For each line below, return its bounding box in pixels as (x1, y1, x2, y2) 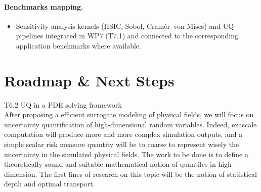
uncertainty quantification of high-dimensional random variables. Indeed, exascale (4, 119, 257, 129)
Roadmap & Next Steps (4, 70, 175, 90)
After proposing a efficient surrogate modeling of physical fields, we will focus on (4, 109, 254, 120)
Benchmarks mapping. (4, 1, 83, 12)
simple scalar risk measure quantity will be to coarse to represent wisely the (4, 139, 239, 150)
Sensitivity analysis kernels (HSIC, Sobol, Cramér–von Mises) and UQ (16, 20, 234, 31)
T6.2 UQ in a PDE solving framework (4, 99, 122, 110)
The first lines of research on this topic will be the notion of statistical (39, 168, 257, 179)
